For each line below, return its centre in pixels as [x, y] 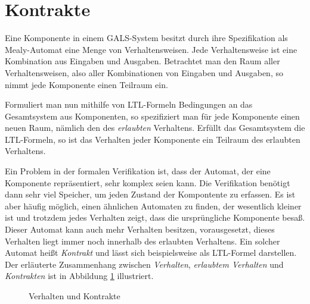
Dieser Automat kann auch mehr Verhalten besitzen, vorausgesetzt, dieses [140, 229]
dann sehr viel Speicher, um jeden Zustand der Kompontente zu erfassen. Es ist [150, 194]
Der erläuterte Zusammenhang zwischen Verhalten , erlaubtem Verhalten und [144, 264]
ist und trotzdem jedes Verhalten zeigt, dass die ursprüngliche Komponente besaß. [155, 217]
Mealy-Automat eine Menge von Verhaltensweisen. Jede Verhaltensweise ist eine [151, 49]
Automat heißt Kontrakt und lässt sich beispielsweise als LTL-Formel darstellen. [151, 253]
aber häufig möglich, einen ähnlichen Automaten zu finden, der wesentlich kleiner [153, 206]
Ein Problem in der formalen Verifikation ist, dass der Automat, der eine [138, 171]
